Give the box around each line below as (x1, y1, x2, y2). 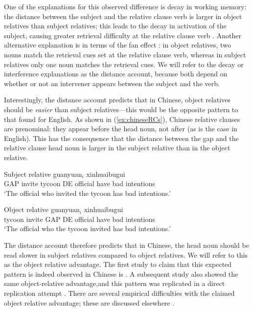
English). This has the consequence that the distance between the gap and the (4, 133, 239, 143)
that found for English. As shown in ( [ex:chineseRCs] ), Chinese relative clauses (4, 114, 240, 124)
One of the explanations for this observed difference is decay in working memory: (4, 1, 247, 11)
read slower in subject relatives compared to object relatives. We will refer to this (4, 249, 248, 260)
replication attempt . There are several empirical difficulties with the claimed (4, 288, 235, 298)
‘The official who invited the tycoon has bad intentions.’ (4, 188, 171, 198)
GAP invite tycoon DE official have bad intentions (4, 178, 155, 189)
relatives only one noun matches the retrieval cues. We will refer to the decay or (4, 59, 244, 69)
